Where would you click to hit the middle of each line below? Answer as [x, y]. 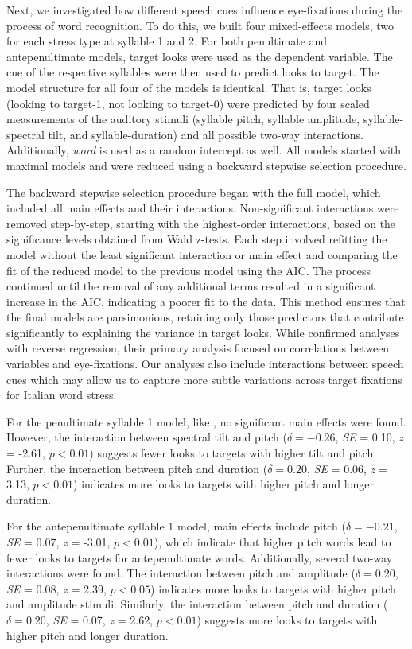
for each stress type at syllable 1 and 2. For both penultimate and [167, 41]
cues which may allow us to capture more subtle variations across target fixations [204, 379]
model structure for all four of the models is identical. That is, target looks [189, 87]
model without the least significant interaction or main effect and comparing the [202, 254]
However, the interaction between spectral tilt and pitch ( [147, 437]
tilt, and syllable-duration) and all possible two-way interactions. [206, 134]
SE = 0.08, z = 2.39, [56, 588]
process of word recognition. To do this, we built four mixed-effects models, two [200, 25]
